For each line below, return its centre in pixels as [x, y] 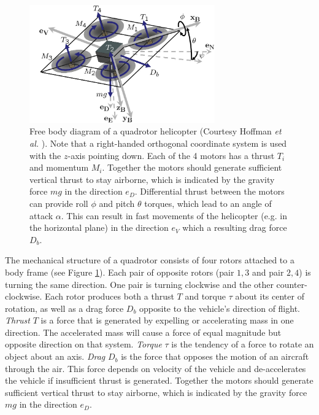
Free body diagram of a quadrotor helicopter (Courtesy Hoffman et [156, 131]
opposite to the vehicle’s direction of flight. [220, 308]
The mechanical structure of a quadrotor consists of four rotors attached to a [150, 260]
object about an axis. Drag [55, 356]
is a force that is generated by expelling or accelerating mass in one [167, 320]
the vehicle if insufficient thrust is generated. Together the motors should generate [159, 380]
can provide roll [59, 203]
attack [41, 215]
